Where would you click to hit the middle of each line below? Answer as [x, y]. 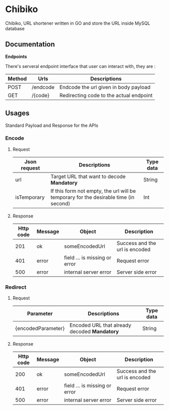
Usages [17, 113]
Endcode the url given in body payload [105, 87]
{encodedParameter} [40, 329]
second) [60, 203]
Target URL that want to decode [88, 176]
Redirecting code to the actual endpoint [106, 95]
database [15, 28]
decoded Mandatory [94, 332]
